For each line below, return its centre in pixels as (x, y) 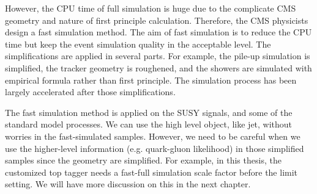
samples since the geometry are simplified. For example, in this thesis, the (143, 160)
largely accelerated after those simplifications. (90, 92)
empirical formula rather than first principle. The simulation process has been (151, 80)
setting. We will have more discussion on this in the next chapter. (128, 184)
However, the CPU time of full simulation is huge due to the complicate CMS (151, 8)
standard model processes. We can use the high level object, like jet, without (149, 124)
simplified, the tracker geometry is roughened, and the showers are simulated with (158, 67)
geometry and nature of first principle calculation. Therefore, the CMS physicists (157, 20)
